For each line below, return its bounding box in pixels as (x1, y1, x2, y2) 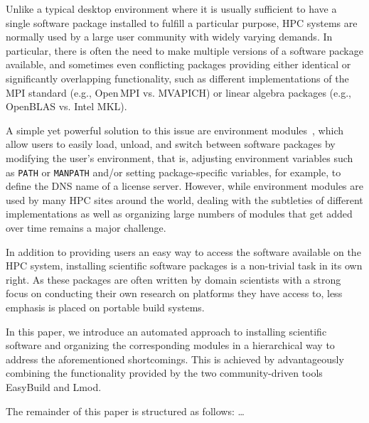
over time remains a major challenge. (6, 220, 166, 235)
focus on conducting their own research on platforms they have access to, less (6, 286, 343, 301)
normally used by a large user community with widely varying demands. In (6, 29, 333, 44)
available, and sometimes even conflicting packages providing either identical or (6, 57, 351, 72)
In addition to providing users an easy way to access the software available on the (6, 244, 361, 259)
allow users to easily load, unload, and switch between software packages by (6, 136, 336, 151)
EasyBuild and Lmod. (6, 379, 102, 394)
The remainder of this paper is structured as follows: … (6, 403, 245, 418)
